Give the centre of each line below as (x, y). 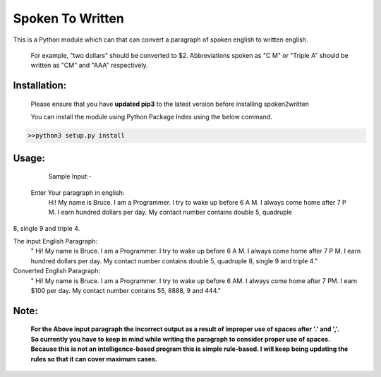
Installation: (40, 86)
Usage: (29, 158)
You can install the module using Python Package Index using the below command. (152, 117)
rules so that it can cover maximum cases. (94, 359)
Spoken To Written (69, 18)
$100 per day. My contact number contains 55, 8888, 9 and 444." (126, 291)
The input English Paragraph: (55, 241)
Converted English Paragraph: (57, 271)
